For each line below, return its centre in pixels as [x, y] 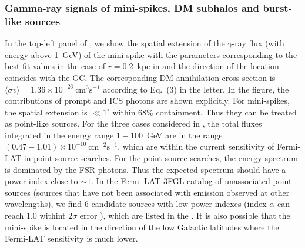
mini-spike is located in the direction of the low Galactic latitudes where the [142, 227]
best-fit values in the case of [55, 66]
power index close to [41, 181]
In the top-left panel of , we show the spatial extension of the [115, 43]
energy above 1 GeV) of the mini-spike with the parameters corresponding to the [151, 54]
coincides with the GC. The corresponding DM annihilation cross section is [140, 77]
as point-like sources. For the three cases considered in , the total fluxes [133, 123]
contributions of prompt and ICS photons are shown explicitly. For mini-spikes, [147, 101]
